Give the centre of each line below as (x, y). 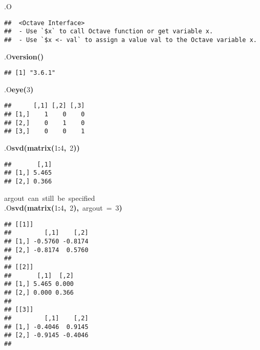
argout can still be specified (50, 198)
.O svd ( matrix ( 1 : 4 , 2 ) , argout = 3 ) (63, 208)
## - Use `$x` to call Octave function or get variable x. (109, 32)
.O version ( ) (24, 56)
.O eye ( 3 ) (19, 89)
